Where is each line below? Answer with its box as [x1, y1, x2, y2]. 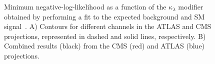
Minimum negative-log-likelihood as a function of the [4, 1, 166, 11]
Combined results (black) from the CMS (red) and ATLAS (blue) [4, 40, 205, 51]
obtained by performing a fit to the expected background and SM [4, 11, 205, 21]
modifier [178, 1, 203, 11]
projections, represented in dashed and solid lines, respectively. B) [4, 30, 206, 41]
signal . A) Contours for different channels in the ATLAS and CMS [4, 21, 211, 31]
